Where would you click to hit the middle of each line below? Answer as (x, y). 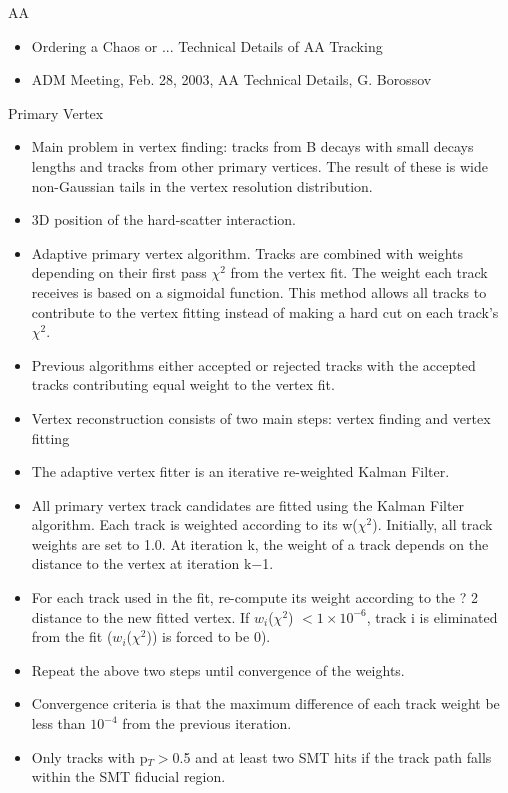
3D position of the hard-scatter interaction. (163, 219)
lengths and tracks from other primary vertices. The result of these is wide (259, 165)
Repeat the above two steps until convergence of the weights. (218, 669)
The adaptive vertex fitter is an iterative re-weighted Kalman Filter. (240, 471)
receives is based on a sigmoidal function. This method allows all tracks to (259, 291)
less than (58, 723)
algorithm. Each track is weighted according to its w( (194, 524)
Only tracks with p (89, 756)
